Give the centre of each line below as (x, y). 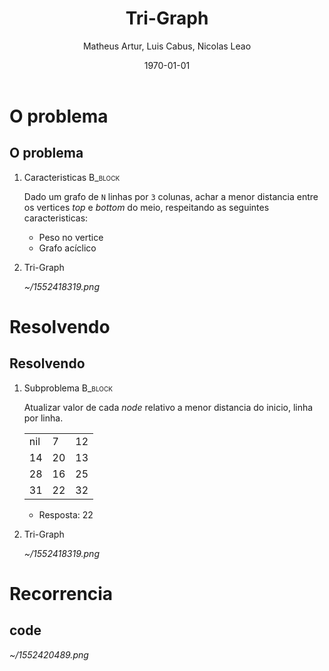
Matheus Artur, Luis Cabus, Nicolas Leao (167, 46)
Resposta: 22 (66, 514)
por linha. (43, 418)
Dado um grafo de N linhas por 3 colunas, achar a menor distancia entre (171, 196)
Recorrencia (61, 593)
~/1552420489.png (49, 654)
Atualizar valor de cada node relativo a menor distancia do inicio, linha (168, 407)
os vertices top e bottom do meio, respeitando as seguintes (146, 207)
